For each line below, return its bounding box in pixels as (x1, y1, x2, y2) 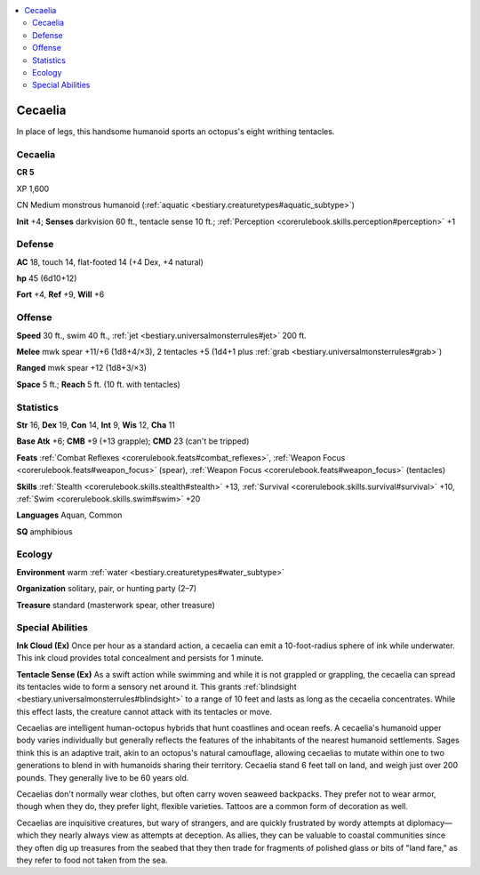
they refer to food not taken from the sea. (16, 855, 168, 865)
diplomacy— (405, 817, 452, 828)
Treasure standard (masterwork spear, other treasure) (16, 599, 215, 610)
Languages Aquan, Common (16, 510, 123, 520)
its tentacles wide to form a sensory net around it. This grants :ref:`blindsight (16, 681, 297, 692)
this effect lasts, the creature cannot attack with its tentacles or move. (16, 706, 273, 717)
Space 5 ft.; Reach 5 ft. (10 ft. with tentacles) (16, 379, 181, 389)
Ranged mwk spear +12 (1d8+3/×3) (16, 363, 147, 373)
